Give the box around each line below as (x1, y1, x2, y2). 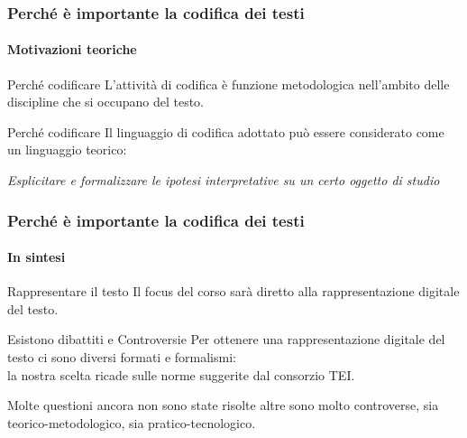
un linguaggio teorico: (7, 140, 127, 159)
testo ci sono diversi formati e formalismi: (7, 348, 236, 367)
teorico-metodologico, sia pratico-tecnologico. (7, 413, 256, 432)
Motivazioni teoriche (7, 40, 137, 59)
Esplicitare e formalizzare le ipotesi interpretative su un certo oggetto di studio (7, 171, 440, 190)
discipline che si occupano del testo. (7, 92, 204, 111)
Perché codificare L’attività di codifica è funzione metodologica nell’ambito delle (7, 74, 450, 93)
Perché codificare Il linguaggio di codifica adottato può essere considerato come (7, 122, 444, 141)
